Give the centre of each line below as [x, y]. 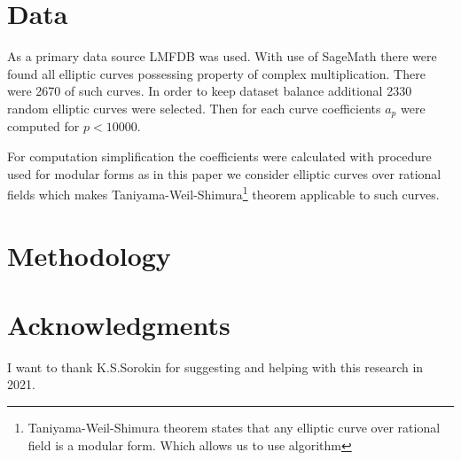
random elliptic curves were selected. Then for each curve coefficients [194, 108]
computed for [43, 126]
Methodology [89, 255]
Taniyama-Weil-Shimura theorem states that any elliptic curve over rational [234, 428]
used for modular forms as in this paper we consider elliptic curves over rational [224, 173]
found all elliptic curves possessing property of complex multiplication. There [216, 73]
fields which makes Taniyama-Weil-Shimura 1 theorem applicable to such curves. [223, 193]
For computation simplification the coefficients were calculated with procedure [219, 156]
